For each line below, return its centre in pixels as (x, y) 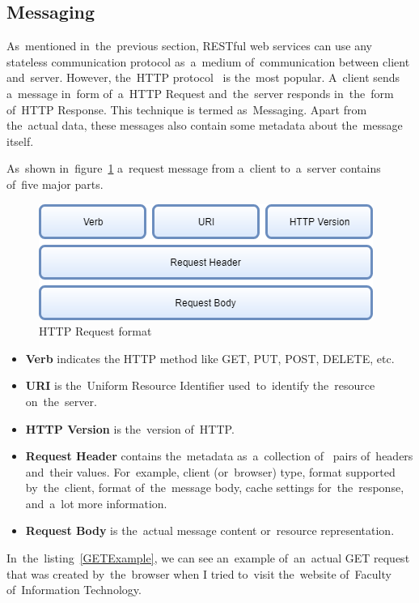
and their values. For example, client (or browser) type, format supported (210, 471)
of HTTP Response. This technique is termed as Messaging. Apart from (187, 109)
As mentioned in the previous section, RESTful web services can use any (190, 46)
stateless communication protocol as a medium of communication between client (208, 61)
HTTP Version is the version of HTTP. (130, 428)
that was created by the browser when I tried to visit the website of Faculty (199, 573)
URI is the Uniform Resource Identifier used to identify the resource (200, 385)
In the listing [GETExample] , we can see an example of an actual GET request (208, 558)
